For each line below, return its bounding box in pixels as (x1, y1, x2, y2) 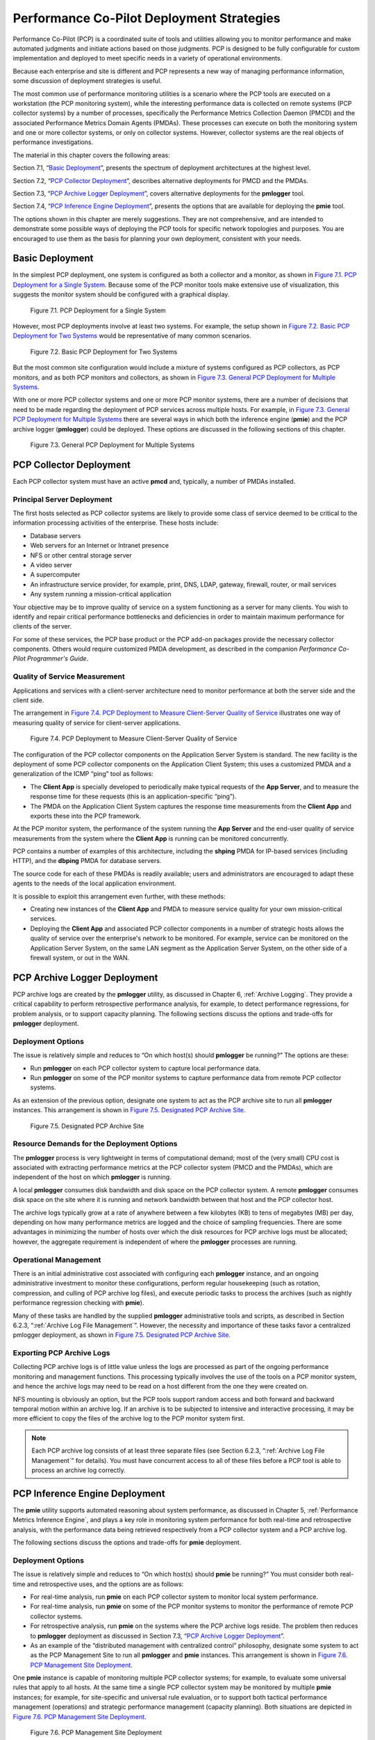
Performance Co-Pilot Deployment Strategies (12, 10, 281, 26)
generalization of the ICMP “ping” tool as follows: (12, 770, 154, 778)
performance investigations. (12, 138, 94, 146)
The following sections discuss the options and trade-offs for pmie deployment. (12, 1538, 242, 1547)
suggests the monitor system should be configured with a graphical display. (12, 290, 230, 299)
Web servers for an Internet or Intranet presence (30, 541, 169, 550)
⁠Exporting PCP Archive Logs (12, 1348, 110, 1358)
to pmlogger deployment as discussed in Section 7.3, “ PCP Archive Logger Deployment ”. (30, 1631, 285, 1640)
